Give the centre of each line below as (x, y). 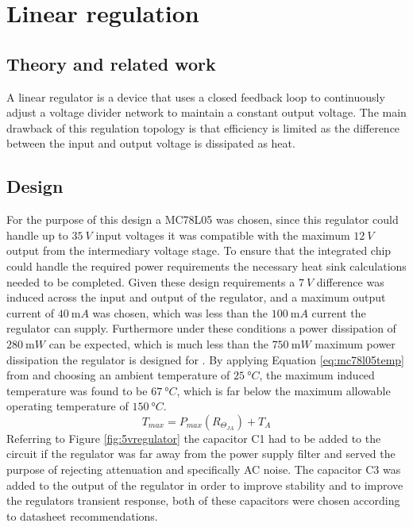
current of (30, 312)
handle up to (37, 235)
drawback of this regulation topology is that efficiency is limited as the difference (203, 127)
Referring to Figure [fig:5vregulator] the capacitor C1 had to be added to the (194, 438)
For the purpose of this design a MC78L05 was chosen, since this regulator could (203, 219)
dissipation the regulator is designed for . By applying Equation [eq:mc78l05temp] (205, 359)
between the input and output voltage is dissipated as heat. (151, 143)
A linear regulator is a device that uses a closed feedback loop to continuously (196, 96)
